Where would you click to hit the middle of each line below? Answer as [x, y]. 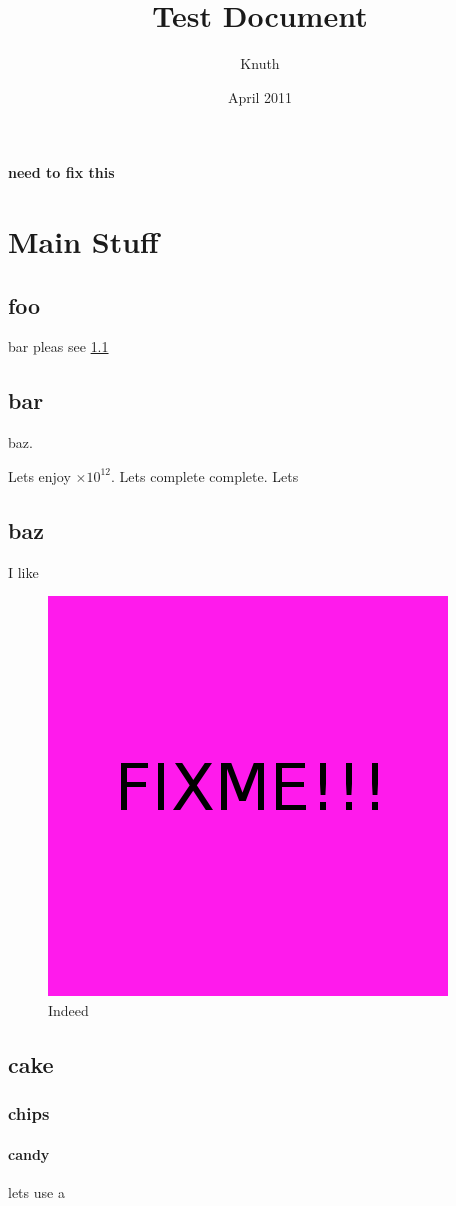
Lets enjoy [39, 475]
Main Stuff [83, 241]
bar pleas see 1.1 [58, 346]
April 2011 [260, 96]
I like [23, 571]
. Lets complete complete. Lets [205, 475]
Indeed [68, 1009]
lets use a [36, 1191]
